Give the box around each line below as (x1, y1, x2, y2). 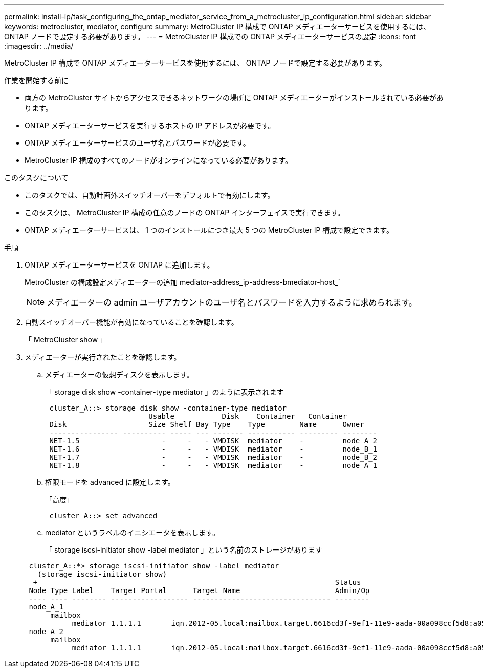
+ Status (33, 578, 361, 586)
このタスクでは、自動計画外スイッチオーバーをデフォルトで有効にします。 (25, 191, 275, 199)
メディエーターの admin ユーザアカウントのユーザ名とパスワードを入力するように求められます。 (47, 297, 417, 308)
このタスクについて (4, 173, 69, 182)
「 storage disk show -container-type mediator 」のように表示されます (45, 388, 284, 396)
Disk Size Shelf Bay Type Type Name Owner (49, 420, 364, 429)
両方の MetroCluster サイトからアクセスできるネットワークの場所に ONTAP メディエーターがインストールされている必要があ (25, 93, 444, 102)
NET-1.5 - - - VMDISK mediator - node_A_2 (49, 437, 378, 445)
